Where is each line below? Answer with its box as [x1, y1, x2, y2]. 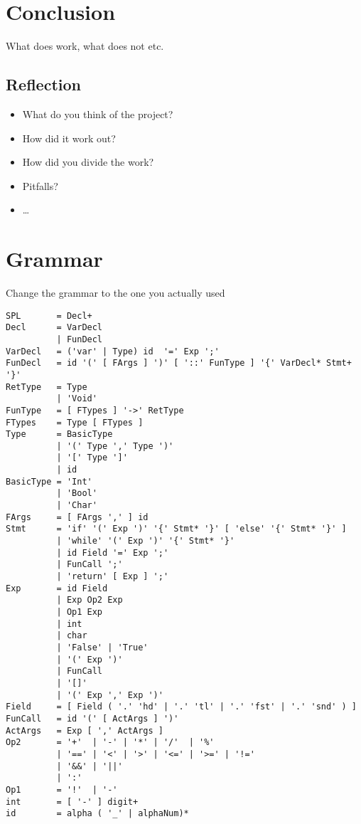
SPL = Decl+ [6, 310, 92, 321]
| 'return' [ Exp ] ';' [56, 571, 169, 582]
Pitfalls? [22, 178, 58, 193]
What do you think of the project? [22, 106, 173, 121]
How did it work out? [22, 130, 116, 145]
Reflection [6, 73, 81, 95]
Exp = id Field [6, 583, 108, 593]
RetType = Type [6, 381, 87, 392]
